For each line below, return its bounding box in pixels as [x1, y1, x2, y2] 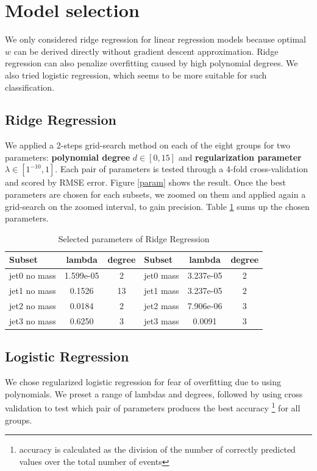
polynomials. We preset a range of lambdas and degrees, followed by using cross [5, 387, 303, 400]
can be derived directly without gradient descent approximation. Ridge [13, 44, 279, 57]
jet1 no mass [9, 284, 56, 297]
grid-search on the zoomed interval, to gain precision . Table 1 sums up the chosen [5, 200, 310, 212]
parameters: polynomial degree [5, 150, 130, 163]
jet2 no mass [9, 299, 56, 312]
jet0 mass [144, 269, 179, 282]
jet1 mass [144, 284, 179, 297]
